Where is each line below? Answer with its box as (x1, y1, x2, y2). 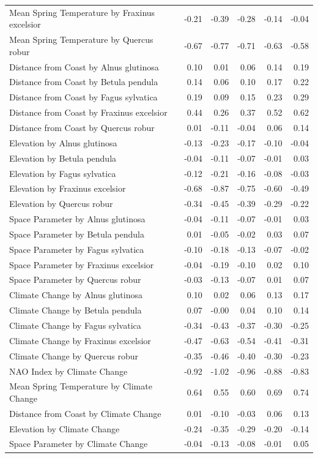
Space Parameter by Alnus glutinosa (9, 212, 146, 225)
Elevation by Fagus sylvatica (9, 167, 116, 179)
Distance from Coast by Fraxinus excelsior (9, 106, 168, 119)
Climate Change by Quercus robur (9, 349, 138, 362)
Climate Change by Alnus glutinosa (9, 288, 142, 301)
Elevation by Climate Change (9, 422, 120, 435)
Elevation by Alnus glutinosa (9, 136, 117, 149)
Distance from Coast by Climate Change (9, 407, 161, 419)
